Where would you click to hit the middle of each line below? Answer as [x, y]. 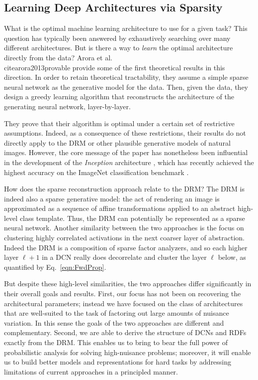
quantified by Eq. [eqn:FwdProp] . [55, 267]
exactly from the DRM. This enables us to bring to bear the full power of [116, 342]
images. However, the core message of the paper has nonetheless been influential [126, 152]
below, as [232, 257]
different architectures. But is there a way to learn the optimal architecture [119, 48]
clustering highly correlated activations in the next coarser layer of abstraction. [124, 238]
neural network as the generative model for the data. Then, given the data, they [126, 87]
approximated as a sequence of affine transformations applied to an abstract [120, 208]
